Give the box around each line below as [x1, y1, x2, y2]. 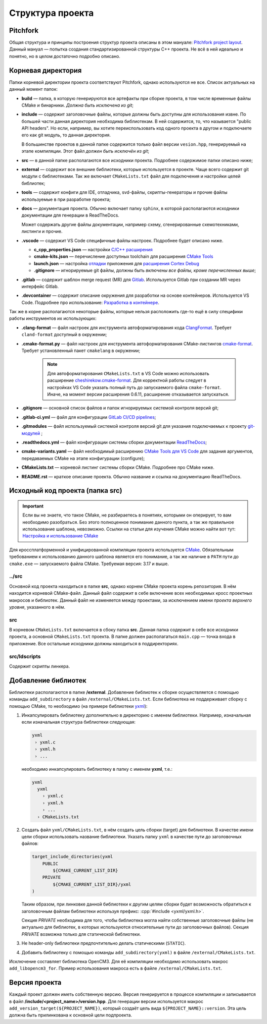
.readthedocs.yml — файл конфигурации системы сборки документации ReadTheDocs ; [21, 439, 207, 445]
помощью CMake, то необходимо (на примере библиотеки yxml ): [9, 703, 148, 709]
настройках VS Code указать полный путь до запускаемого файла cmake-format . [47, 384, 222, 390]
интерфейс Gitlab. [21, 283, 59, 289]
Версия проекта [9, 978, 62, 987]
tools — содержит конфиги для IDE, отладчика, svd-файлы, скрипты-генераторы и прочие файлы [21, 189, 227, 195]
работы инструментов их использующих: [9, 315, 96, 322]
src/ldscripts [9, 653, 41, 660]
